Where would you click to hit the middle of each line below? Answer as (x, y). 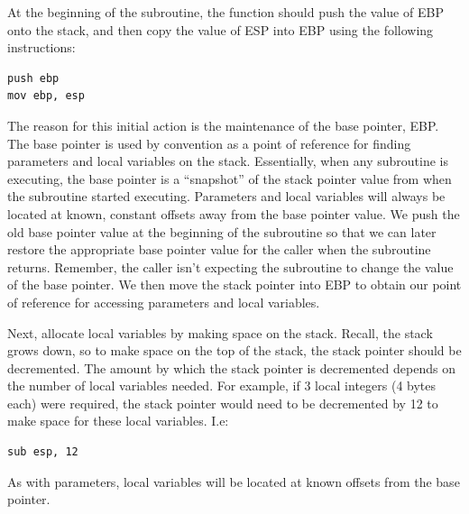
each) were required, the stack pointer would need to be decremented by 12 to (223, 403)
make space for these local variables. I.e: (118, 421)
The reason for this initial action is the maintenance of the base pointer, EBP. (223, 125)
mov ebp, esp (46, 96)
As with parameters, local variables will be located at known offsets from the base (234, 481)
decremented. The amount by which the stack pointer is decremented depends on (231, 367)
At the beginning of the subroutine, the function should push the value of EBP (225, 12)
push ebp (33, 78)
